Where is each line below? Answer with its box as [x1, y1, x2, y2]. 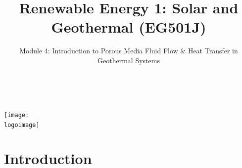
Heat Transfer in [188, 45, 238, 56]
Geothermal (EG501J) [51, 17, 206, 37]
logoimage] [4, 121, 40, 128]
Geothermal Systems [97, 55, 160, 65]
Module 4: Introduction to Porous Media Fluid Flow [19, 45, 178, 56]
